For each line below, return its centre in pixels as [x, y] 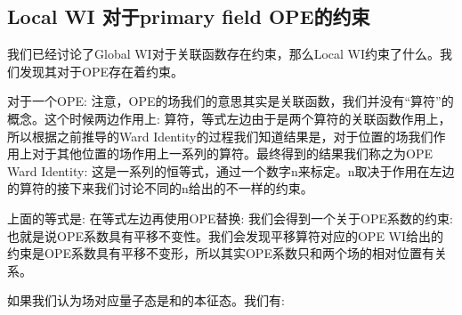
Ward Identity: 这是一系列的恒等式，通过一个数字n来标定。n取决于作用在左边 [231, 170]
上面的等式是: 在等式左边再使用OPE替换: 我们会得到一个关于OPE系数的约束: [230, 218]
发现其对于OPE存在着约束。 [101, 71]
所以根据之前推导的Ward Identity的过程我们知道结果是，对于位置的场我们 [220, 136]
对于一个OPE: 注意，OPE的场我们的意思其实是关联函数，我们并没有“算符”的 [231, 101]
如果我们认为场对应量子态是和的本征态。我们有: [146, 300]
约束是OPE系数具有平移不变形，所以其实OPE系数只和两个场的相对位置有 [221, 253]
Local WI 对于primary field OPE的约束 [189, 16]
